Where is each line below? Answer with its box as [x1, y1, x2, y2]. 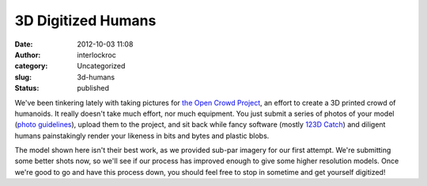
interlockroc [77, 50, 116, 59]
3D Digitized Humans [14, 12, 157, 29]
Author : [14, 50, 41, 59]
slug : [14, 72, 32, 82]
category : [14, 61, 48, 71]
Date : [14, 39, 33, 49]
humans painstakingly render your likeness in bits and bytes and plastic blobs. [14, 131, 270, 140]
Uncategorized [77, 61, 126, 71]
